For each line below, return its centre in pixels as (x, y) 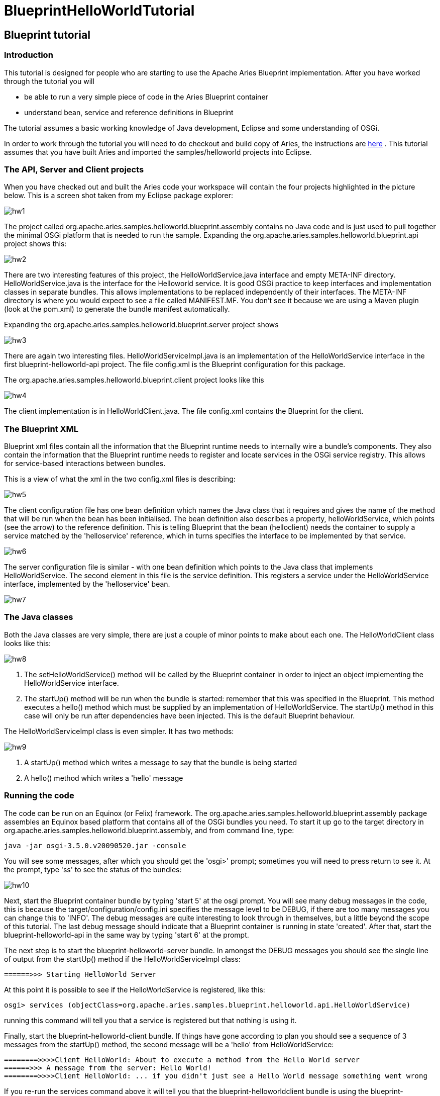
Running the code (39, 796)
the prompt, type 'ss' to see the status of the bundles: (93, 869)
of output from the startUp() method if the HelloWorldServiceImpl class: (122, 959)
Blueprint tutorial (47, 35)
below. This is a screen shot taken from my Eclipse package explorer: (119, 196)
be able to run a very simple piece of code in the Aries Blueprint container (146, 97)
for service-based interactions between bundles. (85, 464)
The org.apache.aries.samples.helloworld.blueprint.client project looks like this (134, 380)
